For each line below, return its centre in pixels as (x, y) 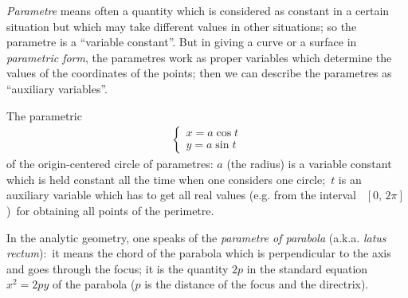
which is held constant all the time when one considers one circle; (166, 179)
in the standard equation (307, 268)
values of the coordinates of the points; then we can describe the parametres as (199, 73)
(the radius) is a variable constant (309, 164)
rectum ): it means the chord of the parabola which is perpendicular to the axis (199, 253)
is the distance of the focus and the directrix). (257, 284)
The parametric (44, 115)
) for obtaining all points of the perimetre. (110, 210)
